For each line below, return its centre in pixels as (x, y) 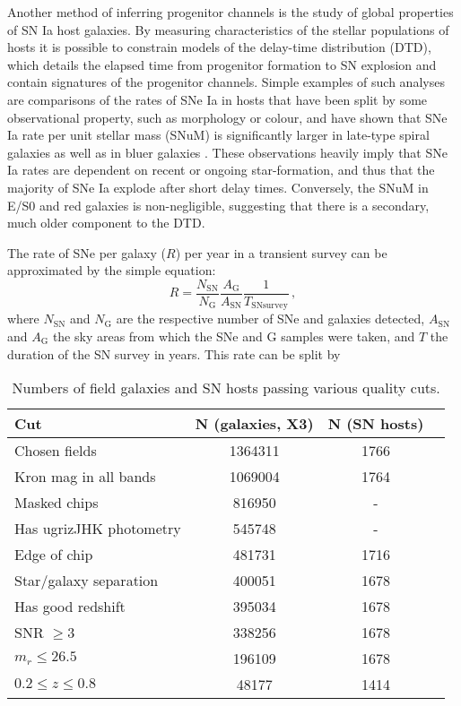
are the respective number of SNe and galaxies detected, (270, 319)
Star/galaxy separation (87, 581)
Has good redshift (70, 607)
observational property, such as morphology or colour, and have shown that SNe (227, 117)
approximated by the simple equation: (112, 270)
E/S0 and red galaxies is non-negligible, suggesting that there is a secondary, (218, 205)
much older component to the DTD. (106, 223)
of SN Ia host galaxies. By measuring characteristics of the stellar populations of (228, 29)
